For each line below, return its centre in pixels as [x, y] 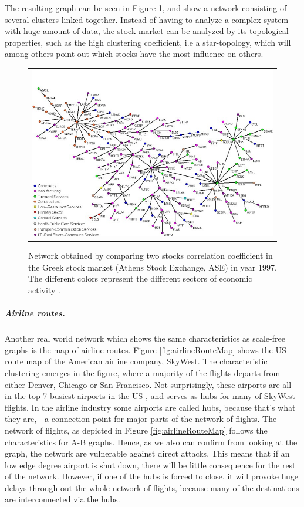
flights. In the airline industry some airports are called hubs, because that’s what [150, 407]
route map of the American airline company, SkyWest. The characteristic [136, 361]
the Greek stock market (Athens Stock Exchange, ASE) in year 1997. [153, 267]
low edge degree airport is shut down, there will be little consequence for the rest [150, 464]
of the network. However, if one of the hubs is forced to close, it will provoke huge [152, 476]
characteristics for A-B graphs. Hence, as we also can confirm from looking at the [151, 442]
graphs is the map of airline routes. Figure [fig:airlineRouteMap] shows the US [146, 349]
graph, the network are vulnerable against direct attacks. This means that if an [147, 453]
